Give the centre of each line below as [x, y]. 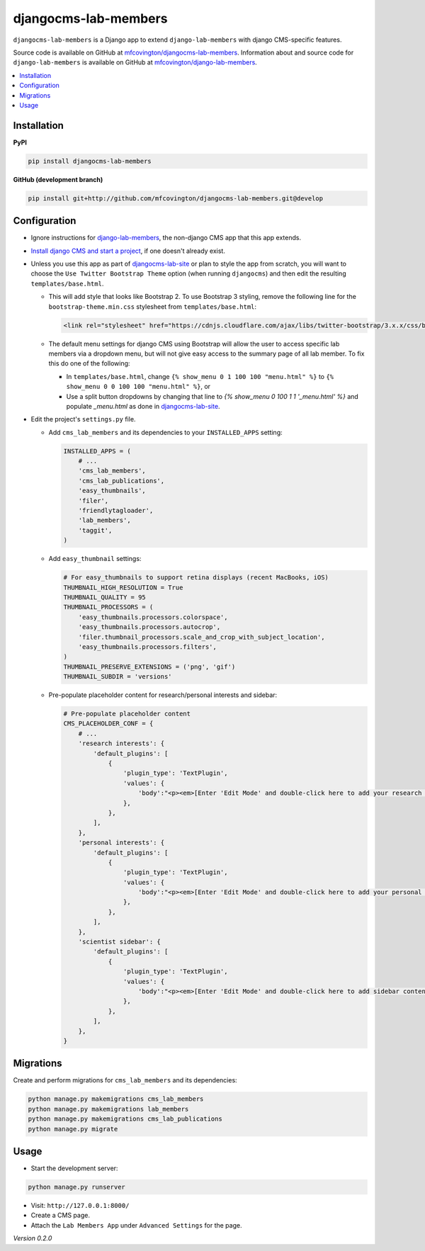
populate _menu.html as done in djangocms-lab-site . [143, 406]
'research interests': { [121, 743]
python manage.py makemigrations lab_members [108, 1109]
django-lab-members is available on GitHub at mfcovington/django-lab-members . [135, 62]
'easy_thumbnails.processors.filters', [148, 647]
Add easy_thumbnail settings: [95, 559]
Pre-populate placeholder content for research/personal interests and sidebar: [163, 695]
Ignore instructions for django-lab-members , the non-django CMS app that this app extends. [166, 238]
